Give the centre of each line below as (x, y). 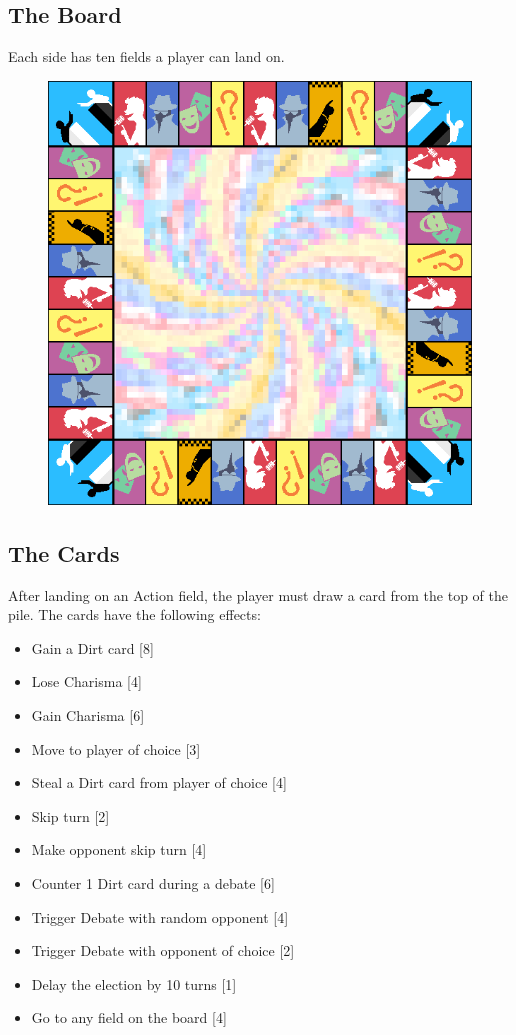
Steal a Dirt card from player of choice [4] (159, 782)
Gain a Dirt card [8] (92, 647)
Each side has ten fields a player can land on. (146, 56)
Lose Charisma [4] (86, 681)
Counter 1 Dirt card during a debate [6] (153, 882)
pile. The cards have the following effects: (134, 614)
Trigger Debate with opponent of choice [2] (163, 950)
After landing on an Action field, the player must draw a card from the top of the (258, 594)
